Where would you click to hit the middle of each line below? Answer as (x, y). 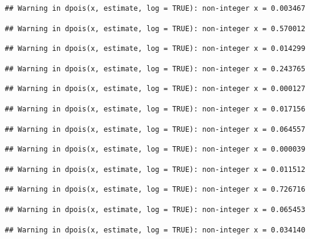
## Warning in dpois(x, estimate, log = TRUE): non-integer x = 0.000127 (155, 89)
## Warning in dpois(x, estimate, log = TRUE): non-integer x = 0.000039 (155, 149)
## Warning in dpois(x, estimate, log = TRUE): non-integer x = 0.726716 (155, 190)
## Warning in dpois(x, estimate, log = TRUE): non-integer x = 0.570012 (155, 28)
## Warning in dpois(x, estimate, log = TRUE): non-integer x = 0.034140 (155, 230)
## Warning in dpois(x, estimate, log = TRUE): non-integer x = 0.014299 (155, 49)
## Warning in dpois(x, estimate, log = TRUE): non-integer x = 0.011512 (155, 169)
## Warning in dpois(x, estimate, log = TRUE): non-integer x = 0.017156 (155, 109)
